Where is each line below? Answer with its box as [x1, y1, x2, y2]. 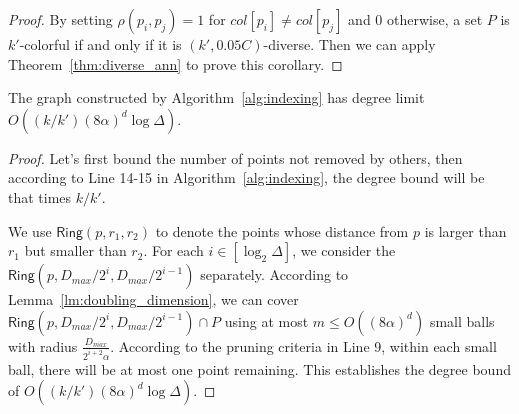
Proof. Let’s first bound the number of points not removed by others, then [8, 147, 463, 168]
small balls [429, 310, 495, 331]
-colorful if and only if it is [19, 34, 182, 54]
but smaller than [24, 240, 127, 261]
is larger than [424, 220, 507, 241]
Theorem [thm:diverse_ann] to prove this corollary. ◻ [8, 53, 343, 74]
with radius [8, 335, 78, 356]
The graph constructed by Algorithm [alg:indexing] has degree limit [8, 87, 425, 108]
